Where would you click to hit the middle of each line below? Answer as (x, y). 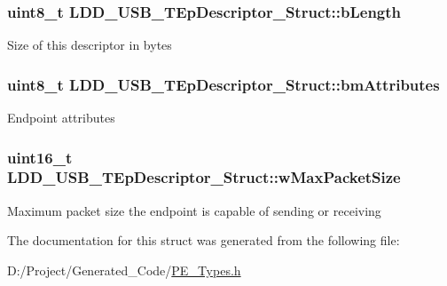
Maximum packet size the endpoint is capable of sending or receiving (194, 210)
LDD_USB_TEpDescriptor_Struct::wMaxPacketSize (204, 177)
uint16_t (40, 157)
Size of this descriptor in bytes (90, 45)
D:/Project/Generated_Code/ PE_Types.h (124, 270)
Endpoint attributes (61, 118)
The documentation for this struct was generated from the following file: (204, 240)
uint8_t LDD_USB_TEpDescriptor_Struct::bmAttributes (223, 84)
